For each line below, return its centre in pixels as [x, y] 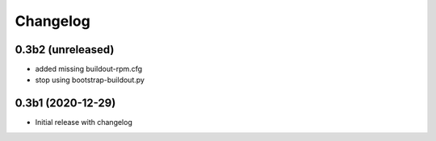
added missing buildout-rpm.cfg [89, 69]
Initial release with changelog [84, 122]
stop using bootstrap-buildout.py [90, 80]
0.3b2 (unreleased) [65, 50]
